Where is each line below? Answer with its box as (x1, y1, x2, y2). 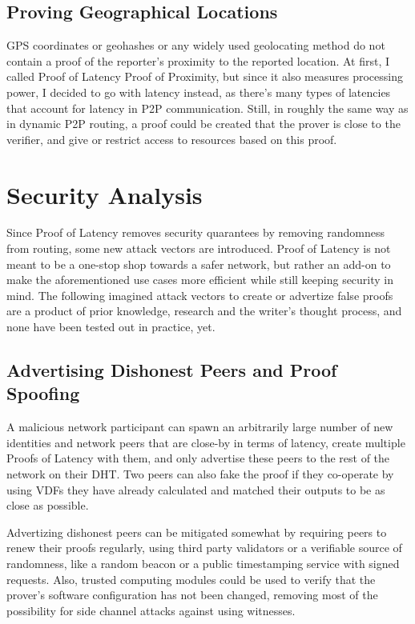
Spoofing (6, 381, 80, 406)
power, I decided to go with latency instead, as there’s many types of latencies (6, 83, 391, 100)
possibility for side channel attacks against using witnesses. (6, 602, 296, 618)
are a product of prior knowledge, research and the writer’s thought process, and (6, 302, 402, 319)
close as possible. (6, 497, 89, 514)
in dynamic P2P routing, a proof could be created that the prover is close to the (6, 115, 401, 132)
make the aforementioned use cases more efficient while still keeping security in (6, 271, 394, 288)
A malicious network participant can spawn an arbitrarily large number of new (6, 418, 393, 435)
